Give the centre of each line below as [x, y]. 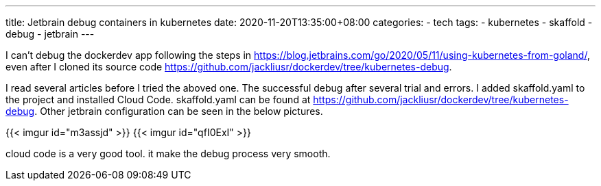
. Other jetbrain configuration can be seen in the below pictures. [179, 111]
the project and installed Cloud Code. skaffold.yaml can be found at [158, 99]
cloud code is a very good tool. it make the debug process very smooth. [168, 154]
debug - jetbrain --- [50, 34]
